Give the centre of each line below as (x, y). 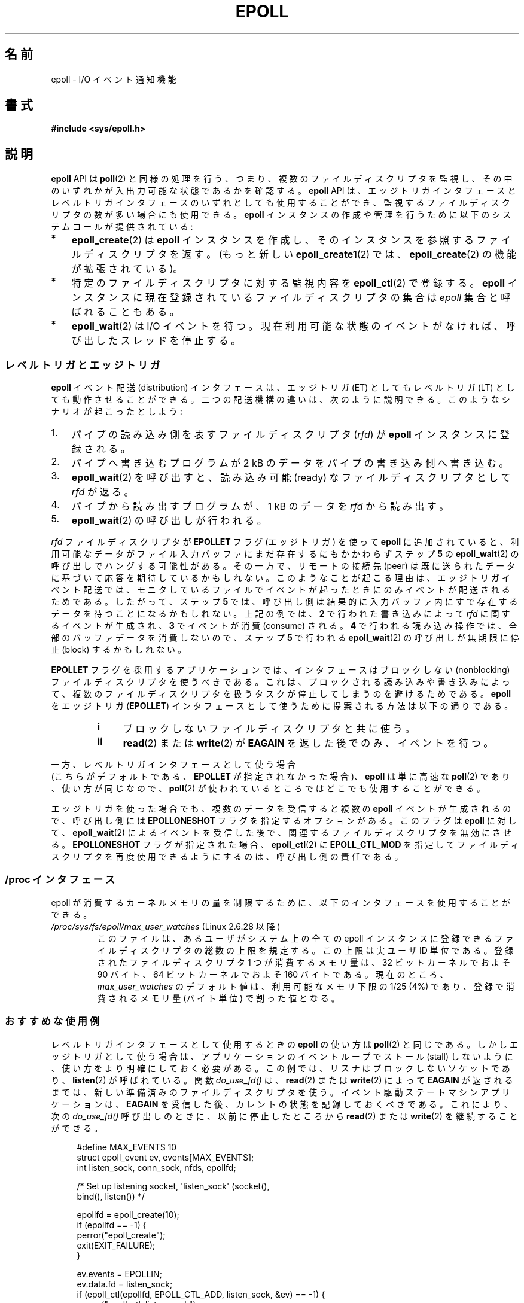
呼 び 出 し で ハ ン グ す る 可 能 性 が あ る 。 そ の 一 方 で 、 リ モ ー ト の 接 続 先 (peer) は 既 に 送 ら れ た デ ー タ (283, 566)
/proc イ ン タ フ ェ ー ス (60, 880)
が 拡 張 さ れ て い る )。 (127, 269)
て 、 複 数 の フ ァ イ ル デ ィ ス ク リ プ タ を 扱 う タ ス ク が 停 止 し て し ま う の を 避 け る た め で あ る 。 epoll (281, 694)
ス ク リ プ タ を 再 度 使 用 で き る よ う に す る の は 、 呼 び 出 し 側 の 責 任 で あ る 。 (227, 857)
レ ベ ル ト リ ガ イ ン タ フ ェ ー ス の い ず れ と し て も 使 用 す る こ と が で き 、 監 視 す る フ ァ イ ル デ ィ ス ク (281, 203)
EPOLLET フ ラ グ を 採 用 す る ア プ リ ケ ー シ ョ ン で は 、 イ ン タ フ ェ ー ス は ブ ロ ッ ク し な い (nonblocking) (281, 670)
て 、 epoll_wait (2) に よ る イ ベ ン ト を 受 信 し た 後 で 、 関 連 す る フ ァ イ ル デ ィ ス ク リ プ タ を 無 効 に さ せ (281, 833)
